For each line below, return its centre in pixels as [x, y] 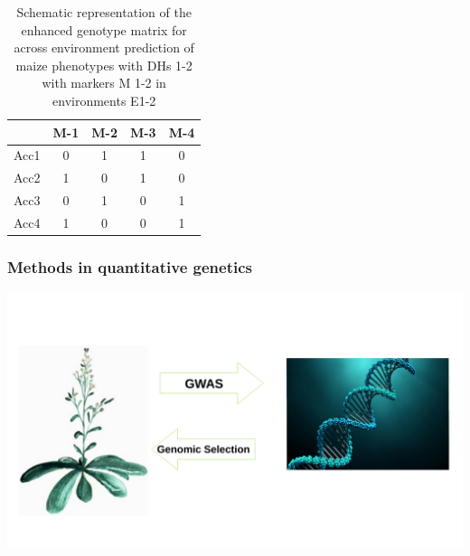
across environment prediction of [104, 47]
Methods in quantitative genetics [130, 266]
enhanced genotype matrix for [104, 29]
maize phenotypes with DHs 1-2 [104, 65]
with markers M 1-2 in [104, 83]
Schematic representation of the [104, 12]
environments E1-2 [104, 100]
